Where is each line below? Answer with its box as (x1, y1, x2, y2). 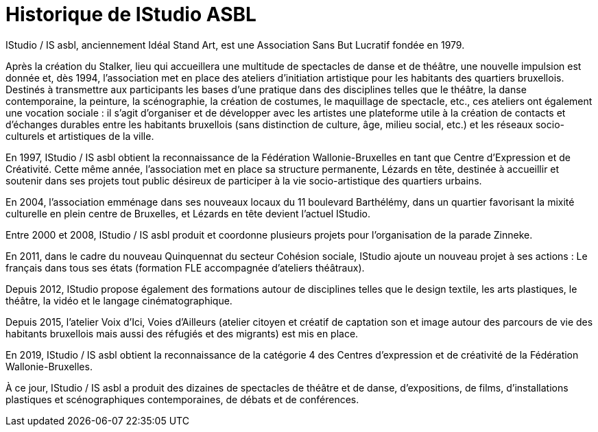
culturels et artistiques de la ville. (5, 130, 154, 142)
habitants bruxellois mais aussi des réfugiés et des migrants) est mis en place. (5, 327, 359, 339)
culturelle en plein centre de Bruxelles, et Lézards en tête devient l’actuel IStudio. (5, 207, 370, 219)
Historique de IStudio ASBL (5, 3, 256, 26)
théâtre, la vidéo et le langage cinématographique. (5, 294, 232, 307)
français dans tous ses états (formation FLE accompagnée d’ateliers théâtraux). (5, 261, 365, 274)
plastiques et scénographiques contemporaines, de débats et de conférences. (5, 393, 359, 405)
